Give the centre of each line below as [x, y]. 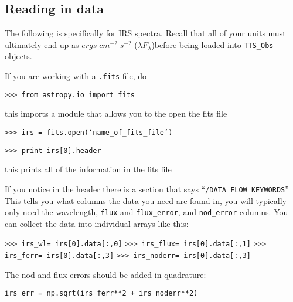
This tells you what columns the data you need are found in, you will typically [146, 200]
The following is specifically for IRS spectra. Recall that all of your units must [145, 33]
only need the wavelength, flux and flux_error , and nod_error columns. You [146, 212]
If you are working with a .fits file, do [76, 76]
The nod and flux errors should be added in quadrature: [105, 274]
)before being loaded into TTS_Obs [212, 44]
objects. [18, 56]
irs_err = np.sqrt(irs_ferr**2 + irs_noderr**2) [101, 293]
